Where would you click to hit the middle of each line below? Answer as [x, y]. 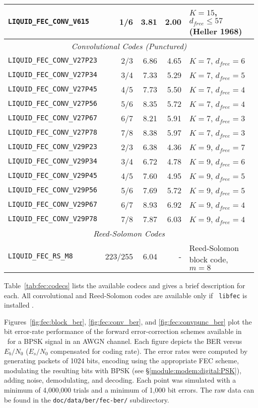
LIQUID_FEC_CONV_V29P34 [53, 161]
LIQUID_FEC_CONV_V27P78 [53, 132]
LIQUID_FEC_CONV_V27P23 [53, 60]
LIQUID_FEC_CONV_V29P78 [53, 219]
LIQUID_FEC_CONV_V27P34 [53, 75]
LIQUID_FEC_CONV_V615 [49, 22]
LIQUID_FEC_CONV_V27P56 [53, 104]
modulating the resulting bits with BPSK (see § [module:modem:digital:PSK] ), [123, 370]
